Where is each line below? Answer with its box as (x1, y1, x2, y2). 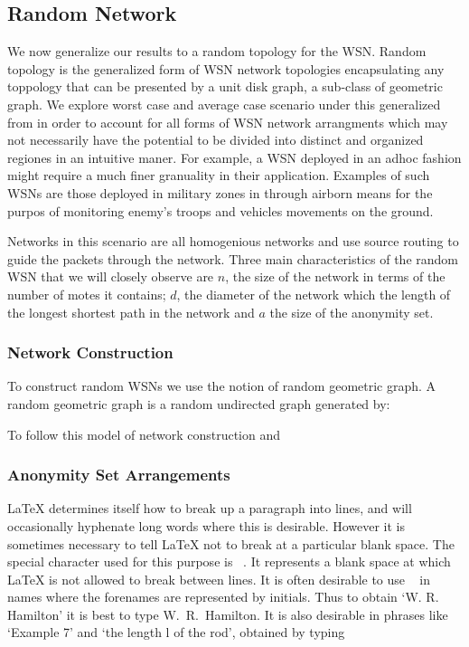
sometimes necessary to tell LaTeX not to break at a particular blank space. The (7, 534, 455, 553)
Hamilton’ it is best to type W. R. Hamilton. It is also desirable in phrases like (7, 604, 448, 623)
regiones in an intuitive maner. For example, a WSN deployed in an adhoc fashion (7, 147, 462, 167)
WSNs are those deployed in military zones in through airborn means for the (7, 183, 433, 202)
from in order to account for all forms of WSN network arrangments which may (7, 112, 448, 131)
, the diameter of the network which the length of (176, 284, 451, 303)
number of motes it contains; (7, 284, 166, 303)
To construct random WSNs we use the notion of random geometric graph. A (7, 376, 436, 395)
